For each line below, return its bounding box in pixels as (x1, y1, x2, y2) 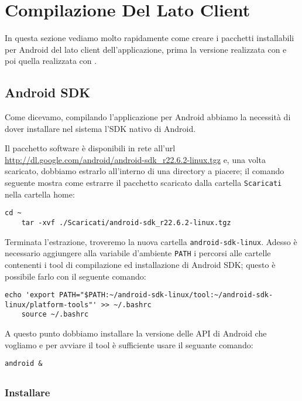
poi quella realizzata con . (5, 55, 97, 67)
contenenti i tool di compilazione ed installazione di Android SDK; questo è (5, 258, 276, 270)
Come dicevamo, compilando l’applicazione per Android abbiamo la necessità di (5, 111, 291, 123)
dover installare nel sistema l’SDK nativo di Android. (5, 122, 196, 134)
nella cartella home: (5, 188, 75, 200)
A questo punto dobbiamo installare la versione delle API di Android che (5, 327, 267, 339)
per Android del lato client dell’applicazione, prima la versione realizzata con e (5, 43, 287, 55)
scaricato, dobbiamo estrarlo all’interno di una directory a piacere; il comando (5, 165, 284, 177)
